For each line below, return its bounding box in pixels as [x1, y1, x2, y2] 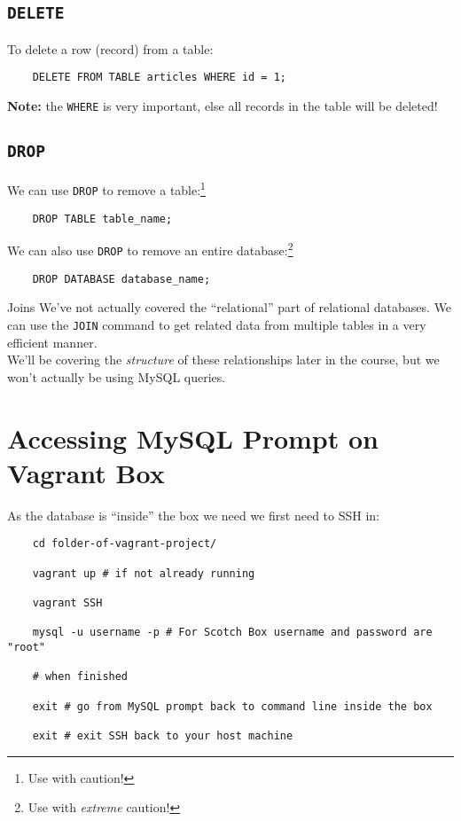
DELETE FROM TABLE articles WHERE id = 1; [32, 71, 286, 84]
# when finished [32, 670, 129, 684]
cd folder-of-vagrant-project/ [32, 537, 217, 551]
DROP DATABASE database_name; [32, 272, 211, 285]
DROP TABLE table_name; [32, 212, 173, 225]
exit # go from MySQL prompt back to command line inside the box [32, 700, 433, 713]
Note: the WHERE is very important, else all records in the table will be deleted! [7, 97, 438, 115]
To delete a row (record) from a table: [7, 39, 214, 58]
